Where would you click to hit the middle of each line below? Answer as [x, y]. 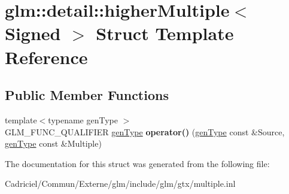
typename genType [83, 119]
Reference [46, 57]
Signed [33, 33]
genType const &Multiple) [53, 143]
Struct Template [165, 33]
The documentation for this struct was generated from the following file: [137, 163]
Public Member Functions [87, 95]
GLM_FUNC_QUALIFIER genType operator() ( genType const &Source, [145, 131]
